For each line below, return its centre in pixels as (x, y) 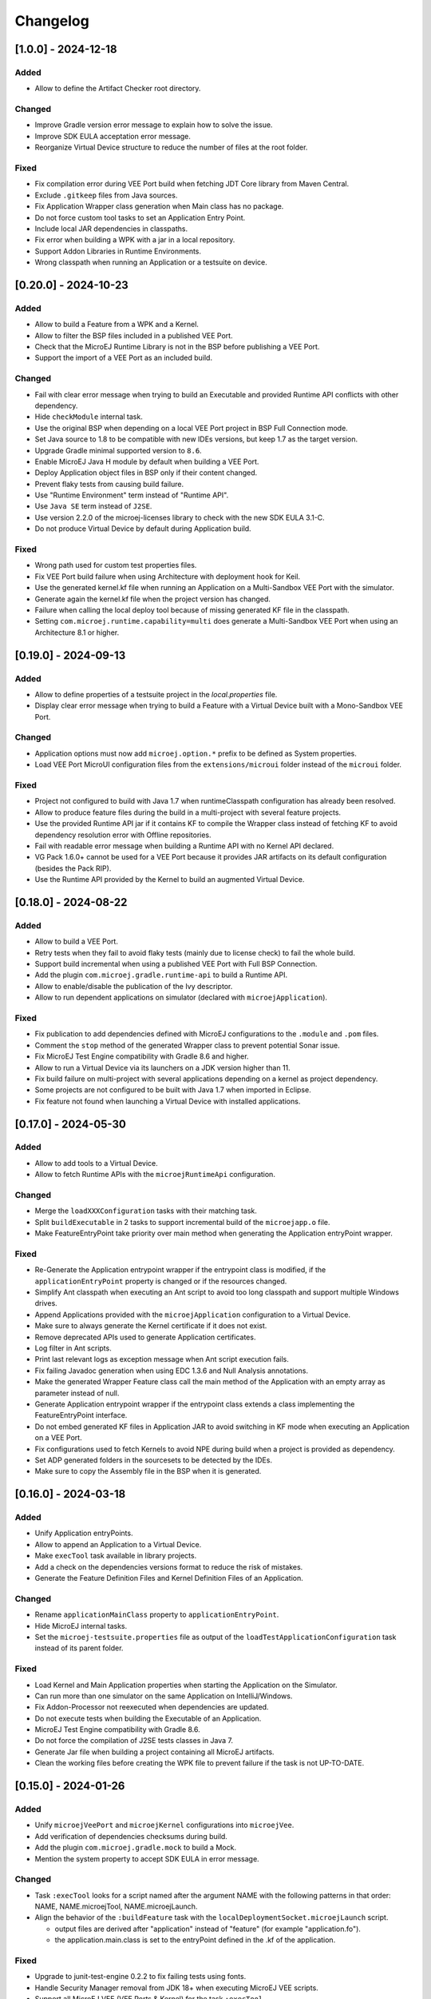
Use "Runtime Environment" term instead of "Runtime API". (132, 495)
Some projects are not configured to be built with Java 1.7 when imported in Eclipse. (173, 1090)
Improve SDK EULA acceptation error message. (113, 136)
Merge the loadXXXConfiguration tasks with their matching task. (146, 1211)
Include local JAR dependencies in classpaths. (111, 229)
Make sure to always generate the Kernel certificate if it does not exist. (151, 1326)
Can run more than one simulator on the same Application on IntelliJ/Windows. (164, 1696)
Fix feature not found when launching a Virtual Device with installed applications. (168, 1101)
